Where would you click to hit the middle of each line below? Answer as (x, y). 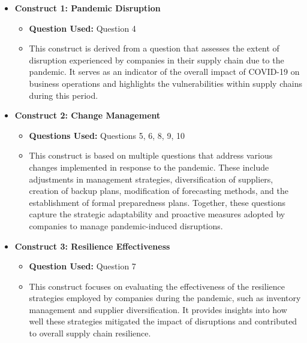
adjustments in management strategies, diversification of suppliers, (151, 179)
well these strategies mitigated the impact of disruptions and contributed (163, 321)
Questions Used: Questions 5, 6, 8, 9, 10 (107, 135)
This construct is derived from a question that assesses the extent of (154, 48)
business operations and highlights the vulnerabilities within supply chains (165, 83)
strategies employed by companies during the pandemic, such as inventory (165, 298)
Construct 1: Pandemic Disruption (88, 8)
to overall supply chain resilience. (90, 333)
